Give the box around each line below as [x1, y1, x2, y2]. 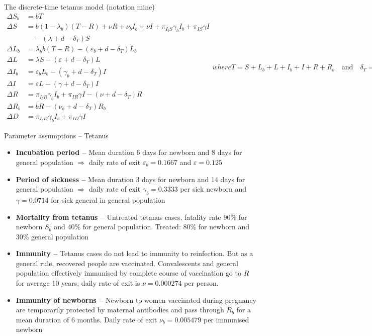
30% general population [16, 231, 89, 241]
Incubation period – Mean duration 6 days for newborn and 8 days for [16, 147, 242, 157]
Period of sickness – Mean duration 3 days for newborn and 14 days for [16, 174, 245, 184]
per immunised [203, 314, 249, 324]
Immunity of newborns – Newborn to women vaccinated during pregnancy [16, 294, 257, 305]
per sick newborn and [180, 184, 246, 194]
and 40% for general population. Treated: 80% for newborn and [54, 221, 250, 232]
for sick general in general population [51, 194, 165, 205]
